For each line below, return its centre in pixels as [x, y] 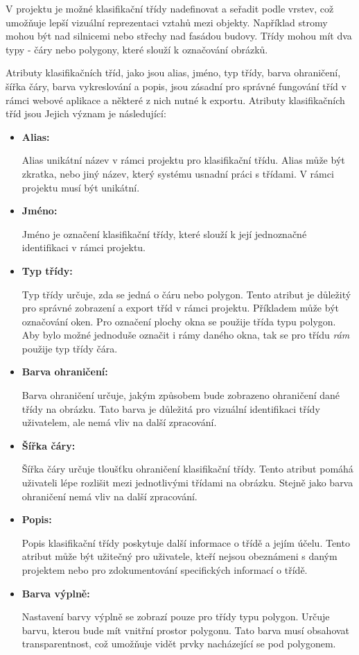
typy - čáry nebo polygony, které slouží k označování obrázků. [137, 49]
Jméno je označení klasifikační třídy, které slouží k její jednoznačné [164, 233]
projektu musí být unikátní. [81, 187]
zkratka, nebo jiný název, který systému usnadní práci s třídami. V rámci [178, 173]
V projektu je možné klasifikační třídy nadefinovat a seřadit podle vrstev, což [170, 8]
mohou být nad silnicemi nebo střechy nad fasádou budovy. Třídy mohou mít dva [179, 36]
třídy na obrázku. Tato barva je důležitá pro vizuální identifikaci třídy [171, 408]
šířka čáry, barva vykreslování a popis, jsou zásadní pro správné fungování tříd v [176, 86]
